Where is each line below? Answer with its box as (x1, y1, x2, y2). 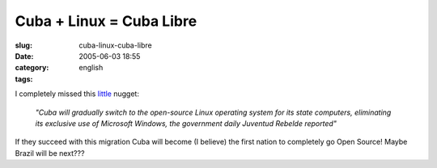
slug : (15, 40, 32, 50)
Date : (15, 51, 34, 61)
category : (15, 63, 49, 73)
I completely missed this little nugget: (15, 89, 139, 99)
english (78, 63, 104, 73)
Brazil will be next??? (15, 148, 85, 157)
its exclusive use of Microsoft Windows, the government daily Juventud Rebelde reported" (35, 118, 337, 128)
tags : (15, 73, 33, 84)
